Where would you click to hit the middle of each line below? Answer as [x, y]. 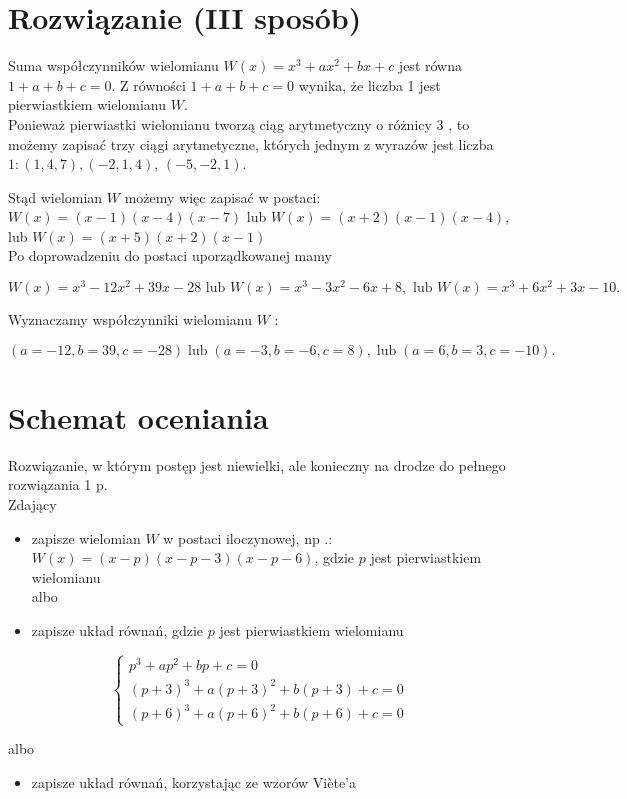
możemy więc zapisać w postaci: [222, 196]
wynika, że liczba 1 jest [369, 84]
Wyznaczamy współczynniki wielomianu [130, 319]
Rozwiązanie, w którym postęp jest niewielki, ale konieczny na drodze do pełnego [257, 464]
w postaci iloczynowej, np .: [248, 537]
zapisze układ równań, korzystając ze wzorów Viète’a [194, 781]
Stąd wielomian [55, 196]
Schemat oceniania [138, 416]
